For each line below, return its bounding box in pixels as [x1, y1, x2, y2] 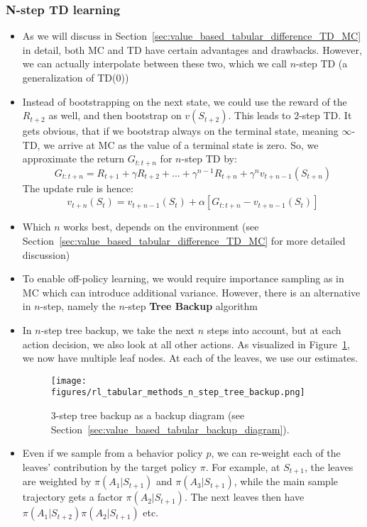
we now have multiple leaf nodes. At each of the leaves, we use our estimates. [22, 350, 358, 365]
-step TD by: [181, 151, 237, 166]
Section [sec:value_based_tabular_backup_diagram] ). [50, 421, 290, 436]
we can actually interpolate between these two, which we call [22, 56, 287, 71]
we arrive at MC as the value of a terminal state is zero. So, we [43, 137, 319, 152]
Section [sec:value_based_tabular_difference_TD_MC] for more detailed [22, 233, 346, 248]
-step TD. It [299, 108, 352, 123]
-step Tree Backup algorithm [124, 299, 258, 314]
